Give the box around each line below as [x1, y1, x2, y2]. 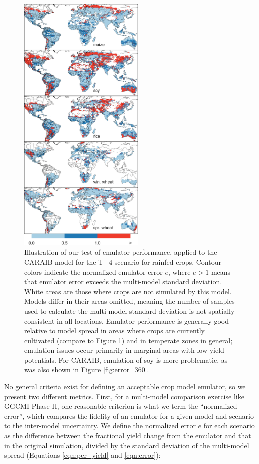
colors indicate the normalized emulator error [24, 266, 163, 277]
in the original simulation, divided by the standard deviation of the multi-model [4, 440, 249, 450]
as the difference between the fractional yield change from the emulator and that [4, 430, 251, 441]
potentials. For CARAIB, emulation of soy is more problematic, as [24, 354, 228, 365]
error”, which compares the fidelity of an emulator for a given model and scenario [4, 410, 254, 421]
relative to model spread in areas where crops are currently [24, 325, 205, 336]
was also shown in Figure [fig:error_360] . [24, 364, 149, 375]
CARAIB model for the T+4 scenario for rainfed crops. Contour [24, 256, 221, 267]
